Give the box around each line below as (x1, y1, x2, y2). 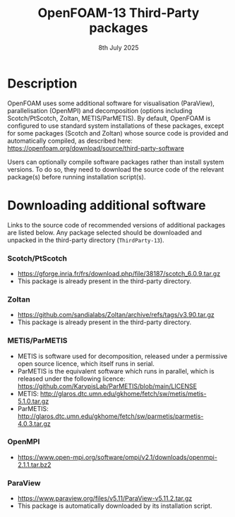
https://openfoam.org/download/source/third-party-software (7, 143, 185, 153)
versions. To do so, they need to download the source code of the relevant (7, 165, 224, 174)
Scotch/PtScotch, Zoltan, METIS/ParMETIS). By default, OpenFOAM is (7, 114, 211, 122)
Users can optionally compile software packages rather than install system (7, 158, 224, 166)
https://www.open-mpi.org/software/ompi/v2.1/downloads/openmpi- (17, 453, 217, 461)
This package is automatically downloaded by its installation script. (17, 501, 212, 510)
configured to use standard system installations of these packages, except (7, 121, 224, 130)
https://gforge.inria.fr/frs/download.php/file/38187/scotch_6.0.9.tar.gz (17, 269, 221, 278)
